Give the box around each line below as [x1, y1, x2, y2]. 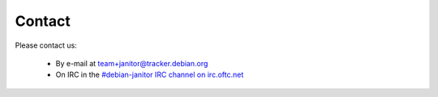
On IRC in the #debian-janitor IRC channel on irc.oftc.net [55, 70, 244, 80]
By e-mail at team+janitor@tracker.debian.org [55, 58, 208, 68]
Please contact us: [15, 40, 77, 50]
